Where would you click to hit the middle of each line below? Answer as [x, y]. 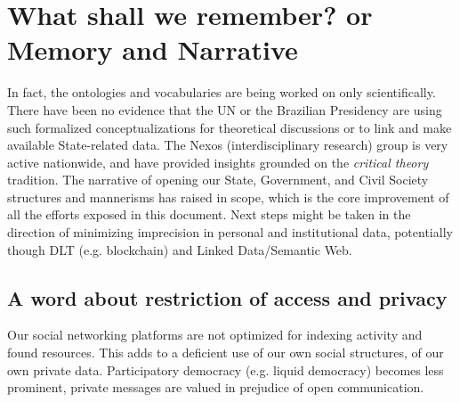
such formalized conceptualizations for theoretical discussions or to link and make [230, 127]
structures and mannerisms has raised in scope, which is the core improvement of [228, 197]
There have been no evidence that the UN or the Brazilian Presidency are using [225, 109]
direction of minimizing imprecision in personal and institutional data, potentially [230, 232]
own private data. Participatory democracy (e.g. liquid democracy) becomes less [226, 369]
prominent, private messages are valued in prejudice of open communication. [216, 387]
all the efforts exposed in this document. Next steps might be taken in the [209, 214]
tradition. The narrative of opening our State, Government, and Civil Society [218, 180]
